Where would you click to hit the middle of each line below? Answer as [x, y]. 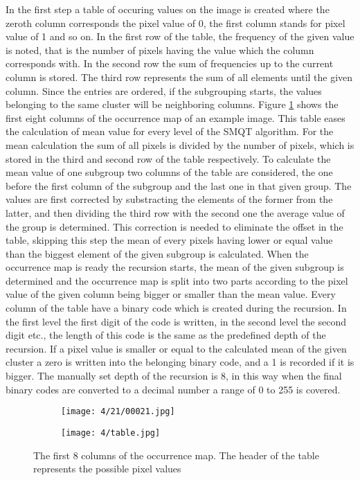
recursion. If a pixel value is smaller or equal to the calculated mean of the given [176, 348]
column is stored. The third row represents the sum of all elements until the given [179, 77]
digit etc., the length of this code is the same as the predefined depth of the [166, 335]
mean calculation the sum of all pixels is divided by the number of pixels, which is [180, 144]
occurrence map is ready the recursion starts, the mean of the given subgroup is [175, 267]
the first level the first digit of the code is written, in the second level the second [176, 321]
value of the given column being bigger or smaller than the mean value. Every [171, 294]
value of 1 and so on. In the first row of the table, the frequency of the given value [180, 36]
